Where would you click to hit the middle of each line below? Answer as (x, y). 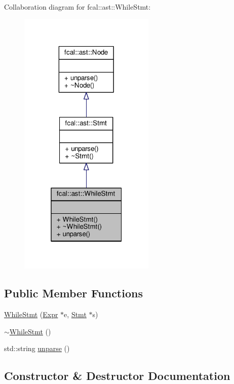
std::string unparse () (37, 348)
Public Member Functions (73, 293)
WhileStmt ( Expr (31, 314)
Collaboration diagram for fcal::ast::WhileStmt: (77, 7)
